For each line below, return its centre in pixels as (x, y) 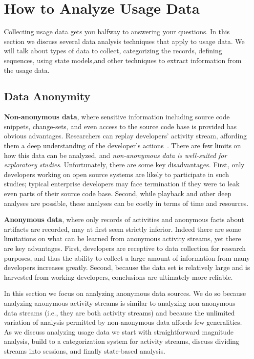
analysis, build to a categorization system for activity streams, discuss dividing (122, 341)
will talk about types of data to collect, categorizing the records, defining (113, 51)
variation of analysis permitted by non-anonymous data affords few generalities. (123, 322)
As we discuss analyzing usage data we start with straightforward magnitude (119, 331)
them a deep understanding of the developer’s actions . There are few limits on (123, 146)
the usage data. (27, 70)
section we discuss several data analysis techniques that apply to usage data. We (124, 41)
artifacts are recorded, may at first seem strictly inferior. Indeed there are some (123, 229)
